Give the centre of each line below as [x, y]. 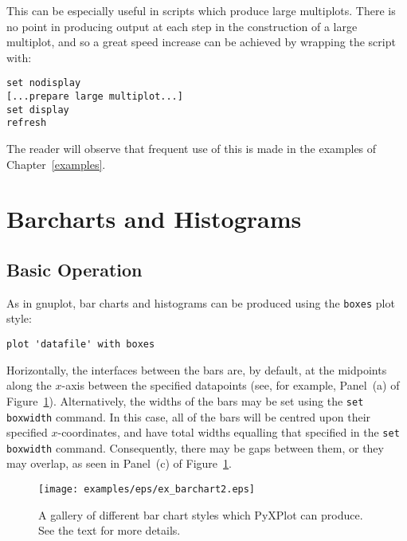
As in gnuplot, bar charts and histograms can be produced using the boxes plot [201, 302]
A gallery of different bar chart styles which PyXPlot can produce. [201, 514]
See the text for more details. [110, 530]
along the [29, 385]
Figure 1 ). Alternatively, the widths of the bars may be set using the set [185, 400]
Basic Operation [74, 269]
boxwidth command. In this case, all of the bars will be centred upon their [189, 416]
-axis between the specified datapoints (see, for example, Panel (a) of [231, 385]
